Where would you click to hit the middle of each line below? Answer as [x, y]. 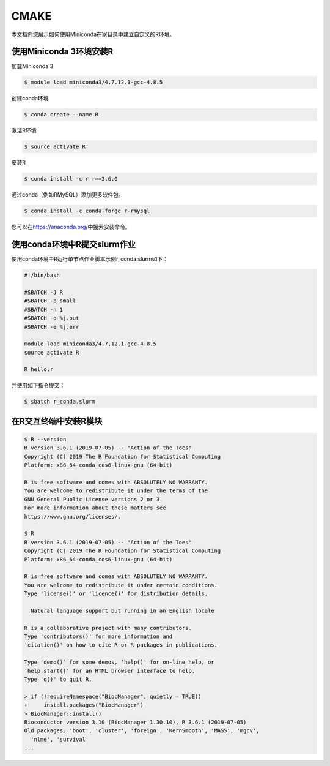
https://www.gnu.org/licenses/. [73, 516]
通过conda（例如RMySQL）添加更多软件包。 [68, 195]
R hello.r [39, 370]
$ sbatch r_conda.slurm [60, 402]
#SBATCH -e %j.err [52, 327]
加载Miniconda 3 [32, 66]
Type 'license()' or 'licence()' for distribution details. [116, 594]
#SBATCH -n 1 [44, 310]
